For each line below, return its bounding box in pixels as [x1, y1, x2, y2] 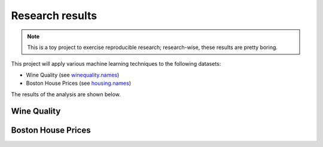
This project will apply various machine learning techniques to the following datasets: [11, 60, 221, 68]
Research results [11, 9, 97, 22]
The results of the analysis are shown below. [11, 90, 121, 98]
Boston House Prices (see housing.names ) [26, 79, 132, 87]
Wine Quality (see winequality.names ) [26, 71, 120, 78]
